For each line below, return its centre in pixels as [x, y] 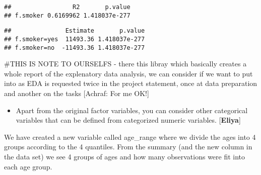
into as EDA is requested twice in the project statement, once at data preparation [131, 83]
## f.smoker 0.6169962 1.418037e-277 [67, 15]
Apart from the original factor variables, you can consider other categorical [132, 110]
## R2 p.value [67, 7]
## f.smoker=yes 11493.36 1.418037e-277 [75, 39]
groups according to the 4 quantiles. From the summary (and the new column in [128, 147]
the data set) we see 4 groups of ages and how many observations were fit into [125, 157]
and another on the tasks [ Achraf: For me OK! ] [77, 93]
